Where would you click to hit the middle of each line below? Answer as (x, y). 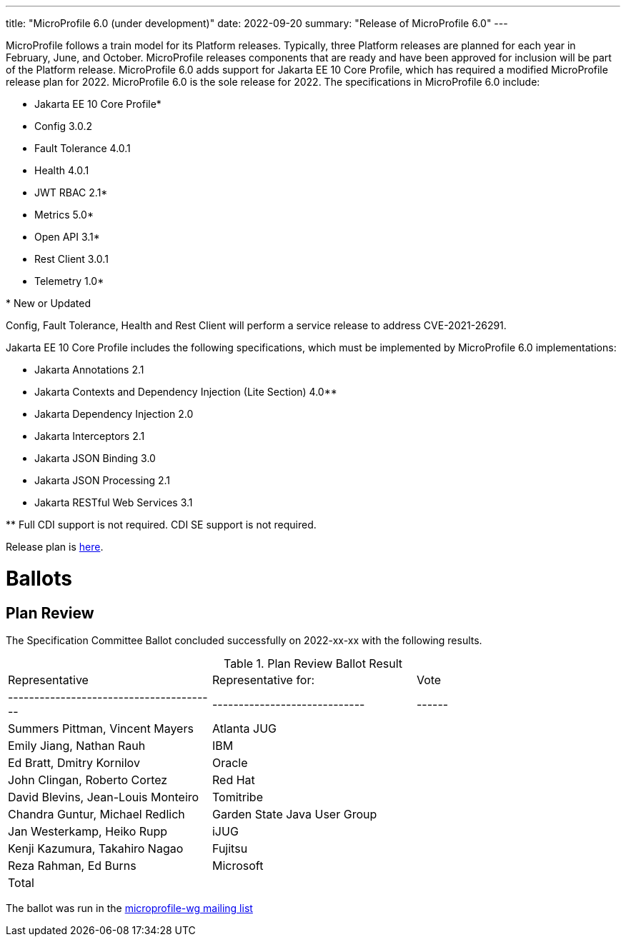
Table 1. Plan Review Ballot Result (313, 663)
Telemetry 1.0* (69, 281)
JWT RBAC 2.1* (71, 192)
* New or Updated (49, 303)
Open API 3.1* (67, 237)
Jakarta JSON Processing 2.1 (103, 480)
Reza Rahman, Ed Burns (72, 865)
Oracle (230, 762)
